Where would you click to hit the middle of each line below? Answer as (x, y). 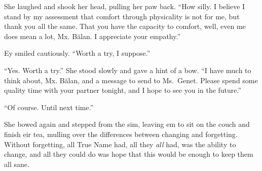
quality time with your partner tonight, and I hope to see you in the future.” (123, 90)
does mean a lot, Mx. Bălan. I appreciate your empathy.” (92, 36)
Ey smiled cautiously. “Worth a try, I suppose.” (77, 53)
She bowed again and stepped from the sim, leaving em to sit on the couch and (127, 124)
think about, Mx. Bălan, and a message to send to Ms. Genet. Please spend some (131, 80)
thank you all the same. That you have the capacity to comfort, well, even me (125, 26)
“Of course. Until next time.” (49, 107)
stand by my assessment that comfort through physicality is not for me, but (122, 16)
